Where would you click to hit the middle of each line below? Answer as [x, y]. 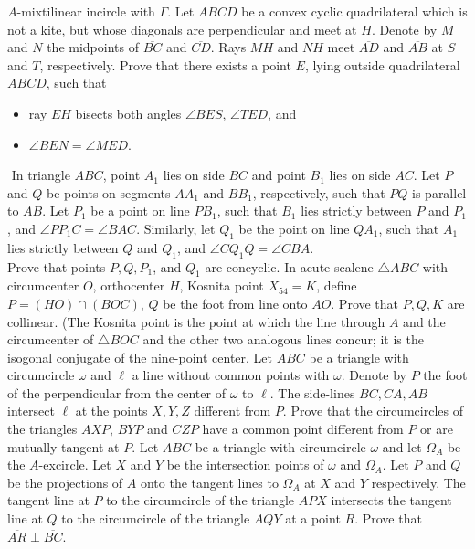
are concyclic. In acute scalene [289, 266]
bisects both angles [128, 113]
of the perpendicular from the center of [116, 392]
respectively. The [418, 482]
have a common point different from [303, 429]
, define [337, 285]
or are [437, 429]
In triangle [41, 175]
